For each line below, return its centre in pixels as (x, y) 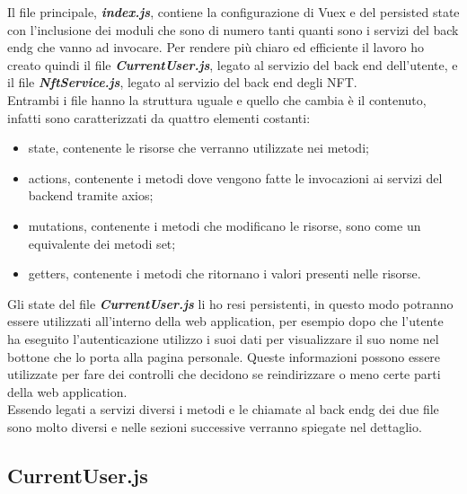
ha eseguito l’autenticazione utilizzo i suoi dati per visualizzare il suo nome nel (223, 338)
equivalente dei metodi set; (102, 243)
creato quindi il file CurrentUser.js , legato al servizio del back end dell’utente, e (233, 64)
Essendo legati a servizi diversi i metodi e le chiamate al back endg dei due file (223, 409)
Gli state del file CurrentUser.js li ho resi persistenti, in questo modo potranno (230, 303)
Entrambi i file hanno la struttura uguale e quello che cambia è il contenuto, (217, 99)
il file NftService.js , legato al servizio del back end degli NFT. (182, 82)
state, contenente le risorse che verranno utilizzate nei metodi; (198, 148)
